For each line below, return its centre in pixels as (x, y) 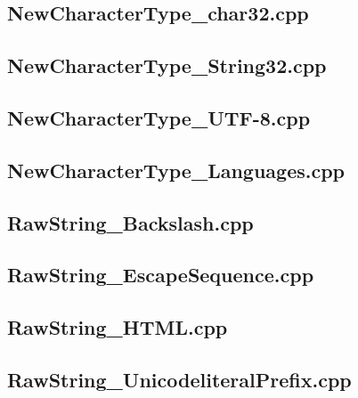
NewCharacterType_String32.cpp (167, 65)
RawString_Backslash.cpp (130, 222)
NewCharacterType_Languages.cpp (176, 170)
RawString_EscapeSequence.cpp (161, 275)
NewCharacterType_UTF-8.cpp (159, 117)
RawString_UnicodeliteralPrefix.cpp (179, 379)
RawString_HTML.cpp (118, 327)
